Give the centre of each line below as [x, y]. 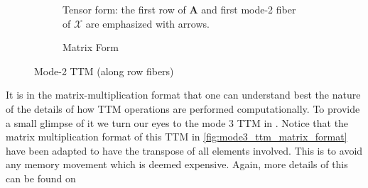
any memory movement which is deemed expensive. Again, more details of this [177, 164]
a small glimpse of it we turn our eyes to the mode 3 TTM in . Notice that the [177, 122]
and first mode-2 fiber [249, 9]
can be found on [41, 178]
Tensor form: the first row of [124, 9]
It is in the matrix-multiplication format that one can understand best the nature [183, 95]
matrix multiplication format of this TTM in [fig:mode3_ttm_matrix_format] [177, 137]
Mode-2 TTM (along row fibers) [104, 71]
